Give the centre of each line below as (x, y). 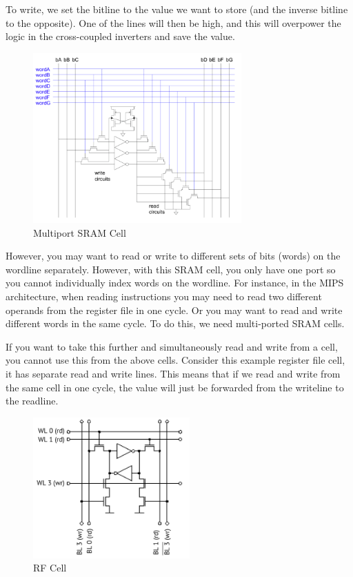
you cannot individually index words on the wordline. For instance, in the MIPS (175, 283)
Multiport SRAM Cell (80, 232)
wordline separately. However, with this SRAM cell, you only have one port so (171, 269)
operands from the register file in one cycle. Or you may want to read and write (174, 310)
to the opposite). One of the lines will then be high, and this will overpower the (173, 22)
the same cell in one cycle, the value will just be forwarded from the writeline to (175, 387)
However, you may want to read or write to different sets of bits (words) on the (173, 256)
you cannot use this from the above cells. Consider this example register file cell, (175, 360)
